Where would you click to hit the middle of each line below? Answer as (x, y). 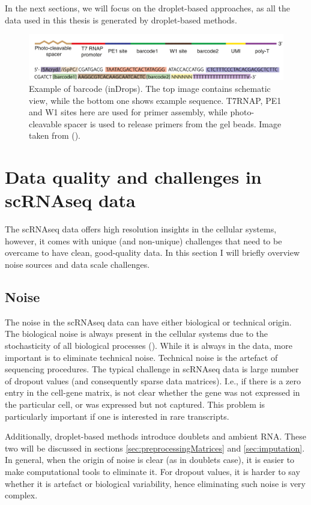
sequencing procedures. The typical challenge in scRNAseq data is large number (152, 369)
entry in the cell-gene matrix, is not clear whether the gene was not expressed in (152, 392)
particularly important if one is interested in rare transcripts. (117, 416)
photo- (242, 112)
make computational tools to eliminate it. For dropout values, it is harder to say (152, 471)
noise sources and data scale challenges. (77, 265)
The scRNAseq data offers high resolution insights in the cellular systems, (141, 229)
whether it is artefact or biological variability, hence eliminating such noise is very (155, 483)
